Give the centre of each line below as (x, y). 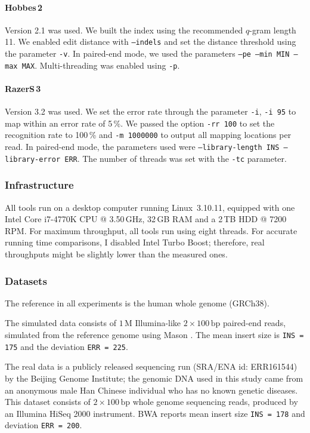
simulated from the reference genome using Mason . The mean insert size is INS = (154, 335)
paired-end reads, (254, 323)
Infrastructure (39, 185)
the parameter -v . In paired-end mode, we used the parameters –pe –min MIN (147, 53)
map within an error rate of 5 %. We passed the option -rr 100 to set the (140, 123)
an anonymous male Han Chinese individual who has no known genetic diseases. (151, 390)
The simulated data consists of (61, 323)
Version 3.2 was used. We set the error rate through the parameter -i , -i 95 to (151, 111)
